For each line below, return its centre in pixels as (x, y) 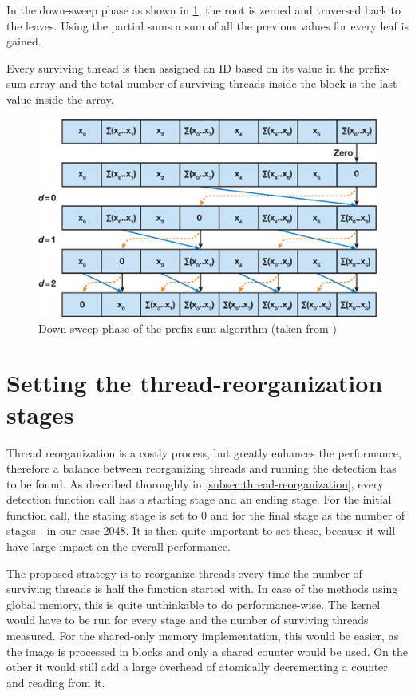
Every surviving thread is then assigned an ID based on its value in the (181, 67)
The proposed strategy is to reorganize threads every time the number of (184, 573)
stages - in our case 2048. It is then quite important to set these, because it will (201, 530)
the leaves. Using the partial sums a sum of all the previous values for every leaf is (207, 25)
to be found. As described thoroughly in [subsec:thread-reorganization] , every (195, 483)
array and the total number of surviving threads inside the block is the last (213, 83)
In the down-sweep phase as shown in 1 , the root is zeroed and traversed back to (204, 10)
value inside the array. (60, 99)
